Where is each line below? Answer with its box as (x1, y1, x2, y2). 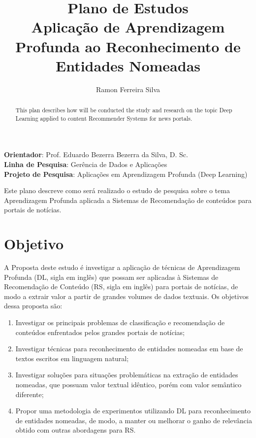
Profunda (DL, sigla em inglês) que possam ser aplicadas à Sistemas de (4, 271, 219, 282)
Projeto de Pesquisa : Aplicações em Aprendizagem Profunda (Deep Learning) (4, 168, 248, 179)
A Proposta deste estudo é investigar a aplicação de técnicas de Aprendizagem (4, 262, 240, 272)
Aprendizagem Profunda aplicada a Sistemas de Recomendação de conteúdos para (4, 195, 252, 205)
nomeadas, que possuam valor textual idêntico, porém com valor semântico (15, 379, 242, 390)
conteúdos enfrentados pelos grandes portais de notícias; (15, 327, 185, 337)
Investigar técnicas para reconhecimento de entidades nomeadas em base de (15, 343, 243, 354)
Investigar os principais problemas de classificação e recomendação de (15, 317, 225, 328)
